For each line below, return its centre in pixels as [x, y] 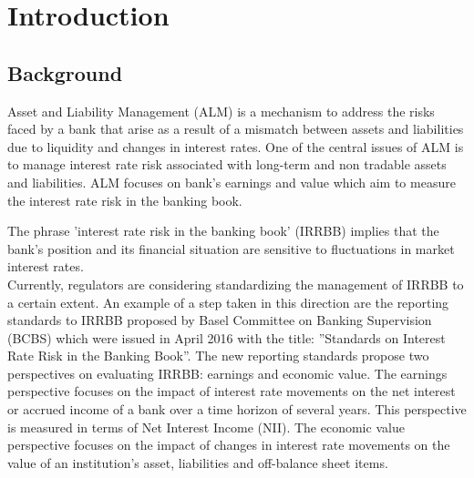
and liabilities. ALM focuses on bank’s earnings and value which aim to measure [232, 182]
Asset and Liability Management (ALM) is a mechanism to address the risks [221, 111]
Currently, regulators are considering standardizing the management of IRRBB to [236, 284]
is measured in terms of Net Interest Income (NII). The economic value [206, 427]
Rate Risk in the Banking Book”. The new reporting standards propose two [218, 356]
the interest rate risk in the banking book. [125, 200]
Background [65, 72]
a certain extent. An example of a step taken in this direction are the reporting [228, 302]
